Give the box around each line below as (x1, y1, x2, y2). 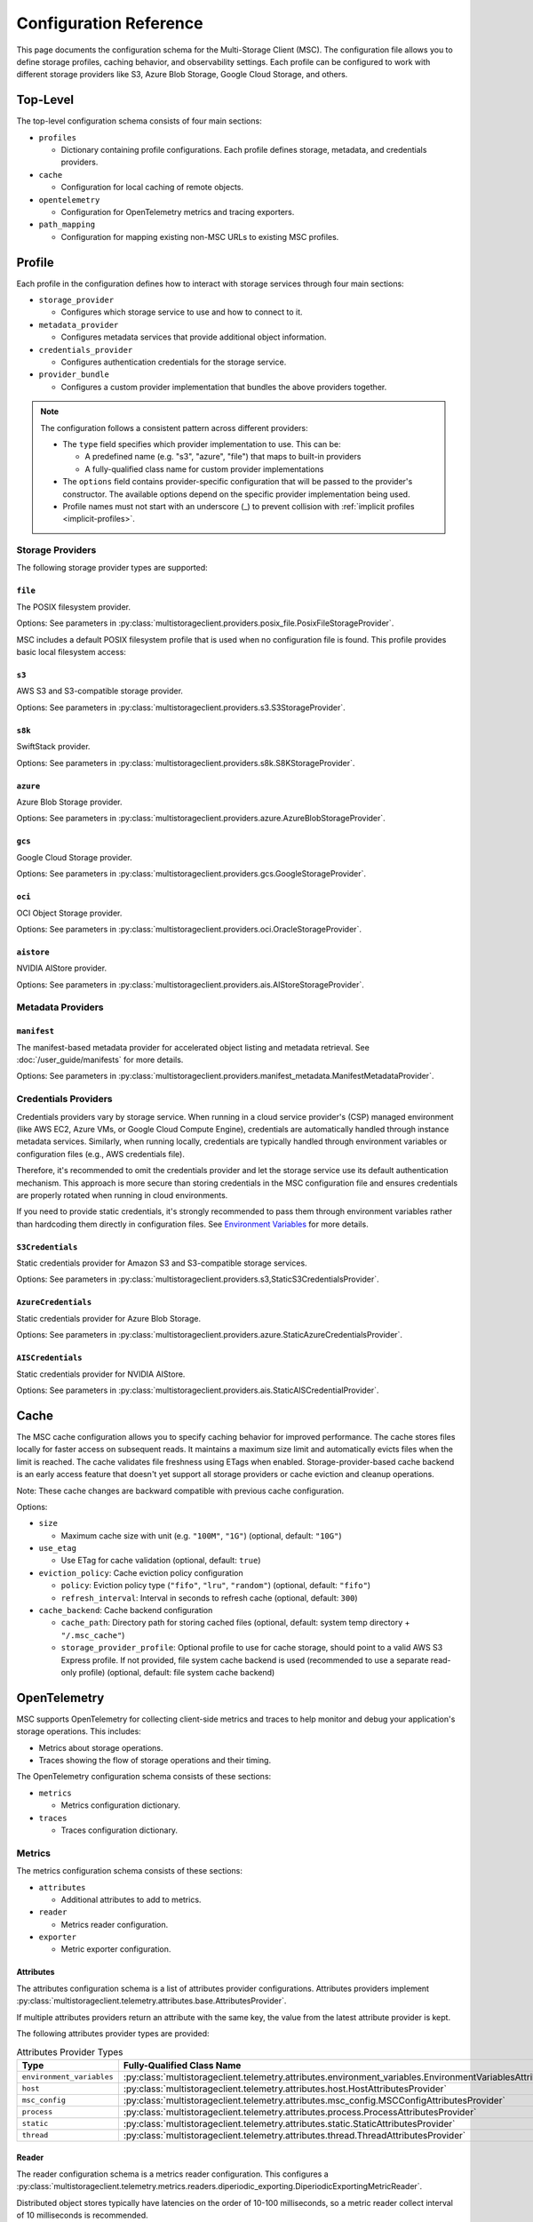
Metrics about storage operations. (38, 1742, 163, 1753)
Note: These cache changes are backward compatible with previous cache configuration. (16, 1485, 345, 1496)
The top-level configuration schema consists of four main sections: (16, 116, 262, 126)
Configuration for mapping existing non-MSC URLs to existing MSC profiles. (60, 231, 339, 242)
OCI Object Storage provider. (16, 907, 123, 918)
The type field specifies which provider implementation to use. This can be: (62, 438, 341, 449)
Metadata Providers (16, 1001, 104, 1013)
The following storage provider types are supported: (16, 563, 208, 573)
